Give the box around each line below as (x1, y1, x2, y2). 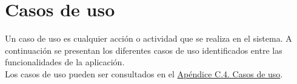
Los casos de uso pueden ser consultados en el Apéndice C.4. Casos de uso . (5, 67, 283, 80)
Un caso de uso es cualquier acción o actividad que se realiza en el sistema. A (5, 32, 292, 45)
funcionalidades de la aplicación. (5, 56, 125, 68)
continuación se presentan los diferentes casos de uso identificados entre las (5, 44, 282, 56)
